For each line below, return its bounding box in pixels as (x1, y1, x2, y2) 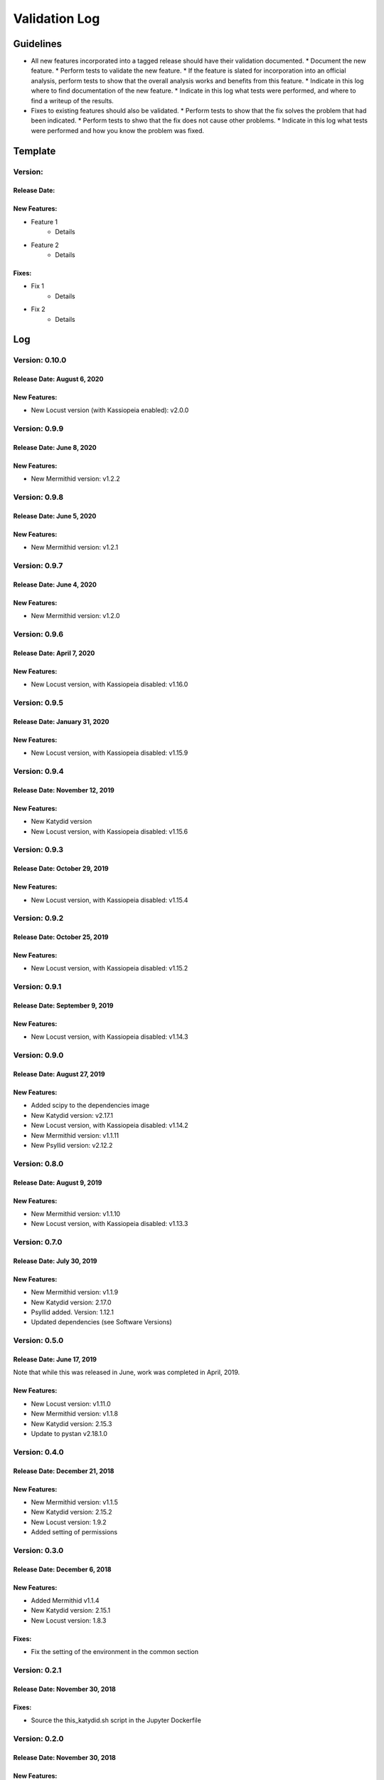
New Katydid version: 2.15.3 (31, 1419, 112, 1428)
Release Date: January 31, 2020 (13, 717, 110, 726)
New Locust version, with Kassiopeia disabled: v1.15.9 (31, 748, 188, 758)
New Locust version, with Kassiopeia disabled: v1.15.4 (31, 896, 188, 904)
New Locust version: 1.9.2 (31, 1517, 107, 1527)
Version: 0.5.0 (13, 1336, 64, 1346)
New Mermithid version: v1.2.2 (31, 474, 120, 483)
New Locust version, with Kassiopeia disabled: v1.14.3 (31, 1032, 188, 1041)
